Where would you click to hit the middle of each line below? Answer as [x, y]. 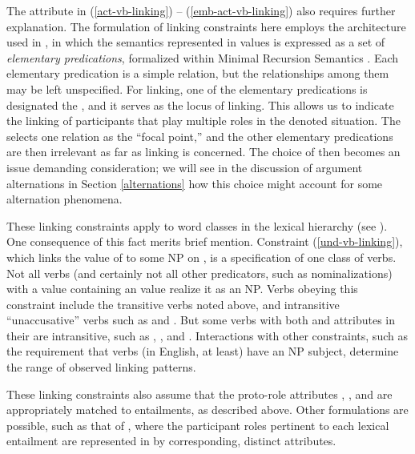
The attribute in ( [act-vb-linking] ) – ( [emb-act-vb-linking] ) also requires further [201, 10]
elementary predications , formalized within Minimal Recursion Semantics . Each [203, 57]
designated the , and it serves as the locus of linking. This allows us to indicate [200, 104]
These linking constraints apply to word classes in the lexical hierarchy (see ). [197, 225]
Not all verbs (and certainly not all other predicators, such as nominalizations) [199, 273]
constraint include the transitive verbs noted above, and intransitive [173, 304]
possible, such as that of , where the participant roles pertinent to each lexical [198, 425]
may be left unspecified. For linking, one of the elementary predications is [187, 88]
